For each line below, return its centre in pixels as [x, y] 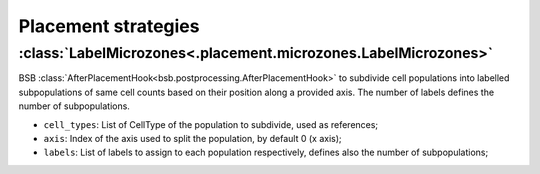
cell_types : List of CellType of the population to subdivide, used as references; [211, 124]
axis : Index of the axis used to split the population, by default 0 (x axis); [192, 138]
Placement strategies [109, 26]
